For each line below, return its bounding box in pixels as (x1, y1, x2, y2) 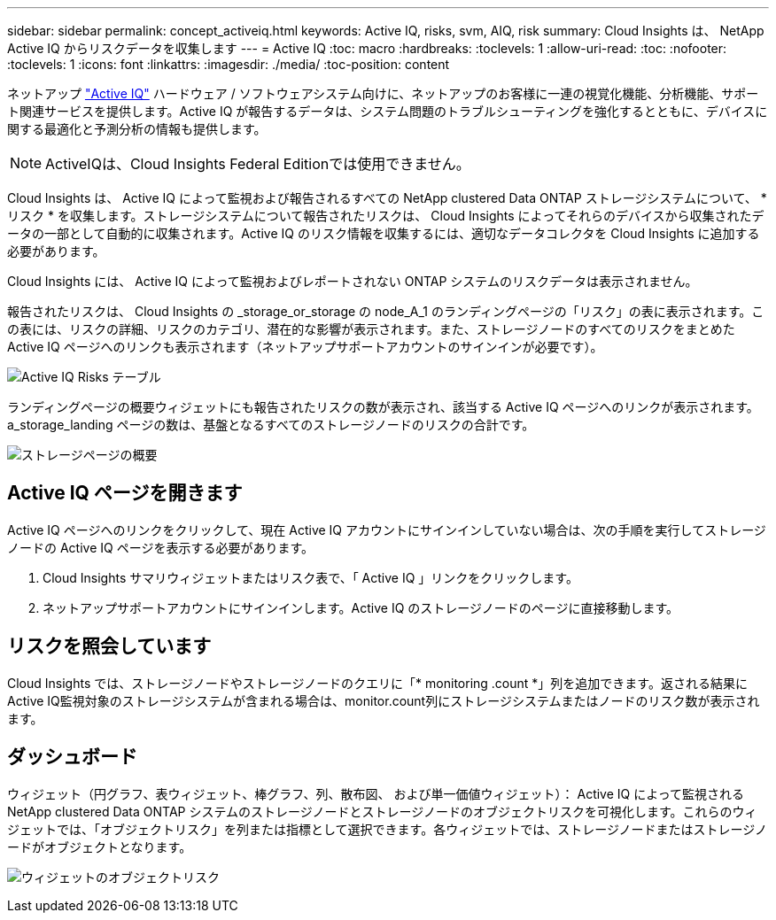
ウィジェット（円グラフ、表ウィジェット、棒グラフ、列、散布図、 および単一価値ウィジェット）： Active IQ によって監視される (7, 785, 745, 801)
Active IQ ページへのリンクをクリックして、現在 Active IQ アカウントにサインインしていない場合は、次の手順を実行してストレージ (7, 522, 766, 537)
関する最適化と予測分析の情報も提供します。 (7, 121, 267, 136)
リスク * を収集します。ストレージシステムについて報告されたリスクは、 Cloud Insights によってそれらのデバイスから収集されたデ (7, 208, 764, 223)
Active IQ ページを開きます (7, 482, 243, 505)
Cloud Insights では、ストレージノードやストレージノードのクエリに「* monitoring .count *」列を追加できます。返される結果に (7, 675, 748, 691)
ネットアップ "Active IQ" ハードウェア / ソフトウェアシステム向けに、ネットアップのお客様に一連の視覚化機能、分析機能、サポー (7, 86, 759, 101)
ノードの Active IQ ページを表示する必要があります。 (7, 539, 314, 555)
